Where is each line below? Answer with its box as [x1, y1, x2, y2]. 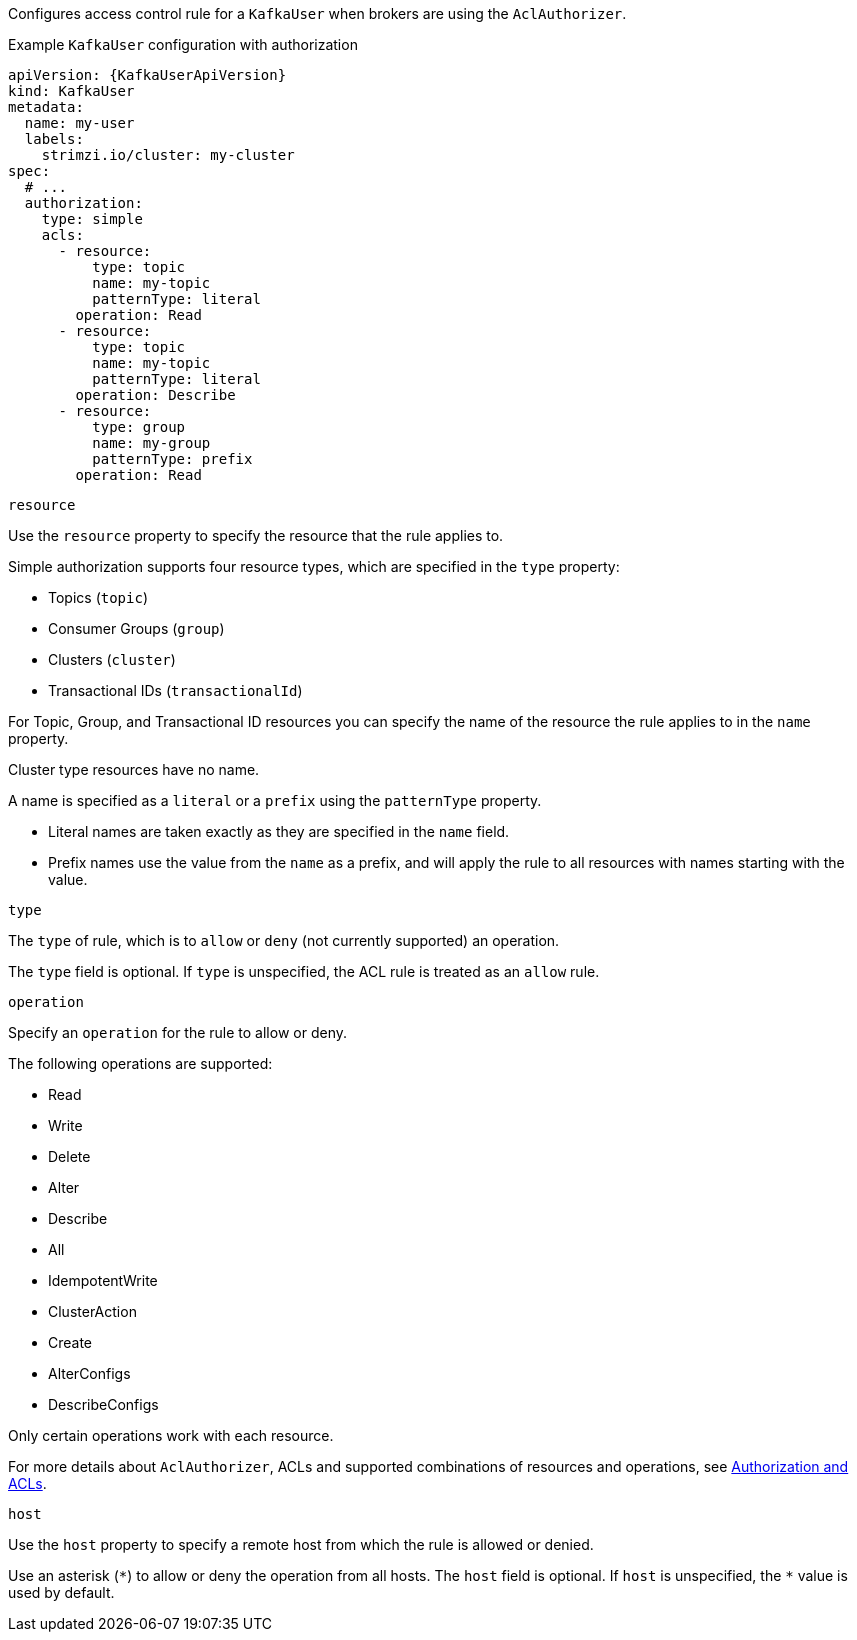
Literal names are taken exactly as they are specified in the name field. [48, 823, 510, 840]
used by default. [8, 1584, 115, 1601]
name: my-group [92, 435, 211, 451]
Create [48, 1334, 93, 1351]
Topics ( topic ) [48, 589, 148, 606]
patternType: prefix [92, 451, 253, 467]
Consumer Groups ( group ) [48, 620, 225, 637]
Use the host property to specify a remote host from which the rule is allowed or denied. [8, 1536, 594, 1553]
